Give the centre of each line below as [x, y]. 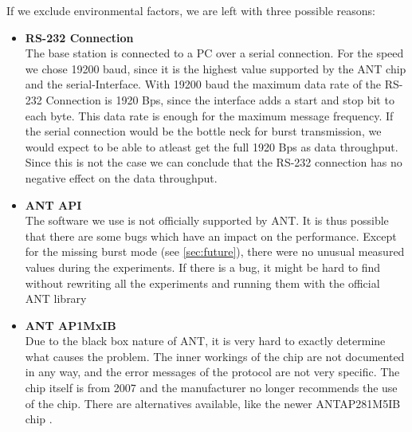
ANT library [56, 298]
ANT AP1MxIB [71, 325]
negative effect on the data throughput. [121, 177]
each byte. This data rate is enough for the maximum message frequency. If [209, 115]
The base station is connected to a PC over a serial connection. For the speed [214, 53]
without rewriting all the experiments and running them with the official [202, 283]
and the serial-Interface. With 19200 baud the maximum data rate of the [203, 84]
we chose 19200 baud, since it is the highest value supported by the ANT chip [216, 68]
